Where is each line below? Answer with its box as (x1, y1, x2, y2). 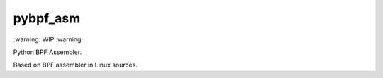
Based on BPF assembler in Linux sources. (13, 60, 138, 70)
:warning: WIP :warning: (13, 35, 84, 44)
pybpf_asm (13, 11, 81, 26)
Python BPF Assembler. (13, 48, 82, 56)
